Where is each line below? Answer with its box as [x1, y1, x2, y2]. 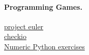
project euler [4, 21, 44, 31]
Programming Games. [4, 1, 82, 12]
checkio [4, 31, 26, 42]
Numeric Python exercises [4, 41, 85, 51]
